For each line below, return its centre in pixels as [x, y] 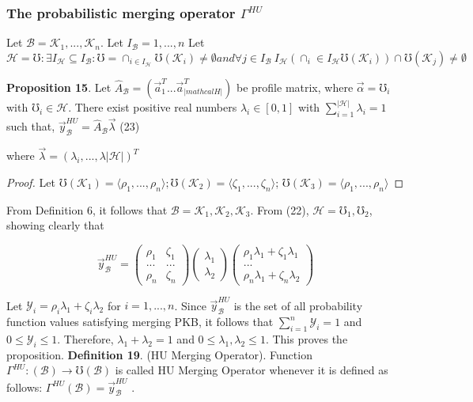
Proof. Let [31, 182]
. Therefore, [85, 338]
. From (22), [280, 209]
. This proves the [307, 338]
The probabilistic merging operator [121, 12]
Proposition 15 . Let [59, 87]
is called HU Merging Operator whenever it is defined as [252, 370]
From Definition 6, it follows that [87, 209]
